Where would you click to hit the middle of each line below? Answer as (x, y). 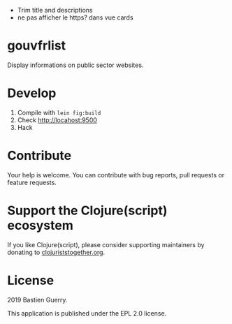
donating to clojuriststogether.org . (56, 252)
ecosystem (40, 226)
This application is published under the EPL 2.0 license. (87, 313)
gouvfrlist (37, 46)
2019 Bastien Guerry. (37, 300)
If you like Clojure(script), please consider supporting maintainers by (106, 244)
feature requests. (32, 182)
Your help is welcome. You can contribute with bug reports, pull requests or (116, 175)
